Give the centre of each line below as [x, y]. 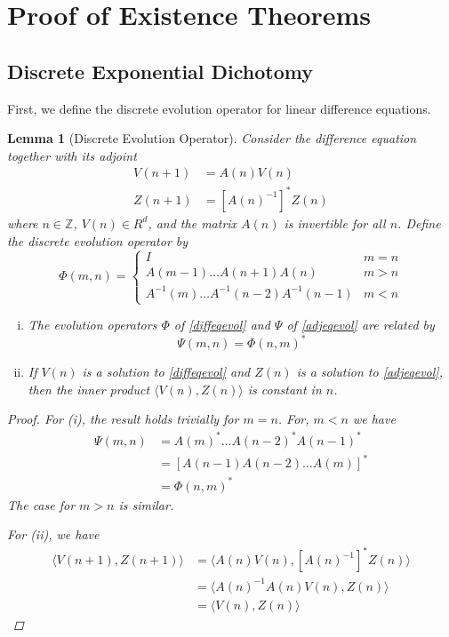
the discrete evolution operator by [98, 240]
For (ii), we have [53, 534]
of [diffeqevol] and [222, 325]
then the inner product [89, 389]
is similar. [146, 504]
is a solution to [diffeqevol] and [166, 372]
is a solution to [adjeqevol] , [369, 372]
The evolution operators [92, 325]
